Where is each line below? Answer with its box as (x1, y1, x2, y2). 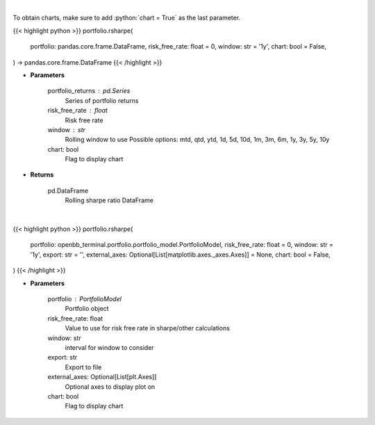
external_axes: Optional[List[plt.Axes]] (47, 373, 157, 381)
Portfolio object (65, 305, 109, 313)
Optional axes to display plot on (65, 383, 156, 391)
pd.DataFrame (47, 186, 89, 195)
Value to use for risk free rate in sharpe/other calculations (65, 324, 231, 332)
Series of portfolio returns (65, 96, 139, 104)
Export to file (65, 362, 102, 371)
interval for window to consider (65, 343, 154, 351)
